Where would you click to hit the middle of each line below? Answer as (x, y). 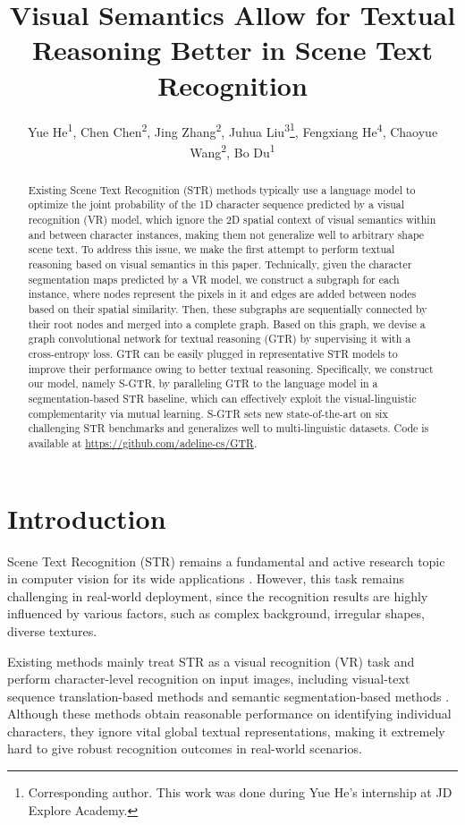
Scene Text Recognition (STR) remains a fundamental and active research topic (226, 561)
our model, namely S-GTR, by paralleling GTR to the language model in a (203, 383)
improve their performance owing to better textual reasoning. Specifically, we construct (231, 368)
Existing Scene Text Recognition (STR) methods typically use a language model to (222, 189)
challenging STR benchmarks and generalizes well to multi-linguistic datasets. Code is (228, 428)
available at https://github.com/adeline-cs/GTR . (143, 442)
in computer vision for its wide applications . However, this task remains (206, 578)
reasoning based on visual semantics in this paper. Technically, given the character (220, 264)
